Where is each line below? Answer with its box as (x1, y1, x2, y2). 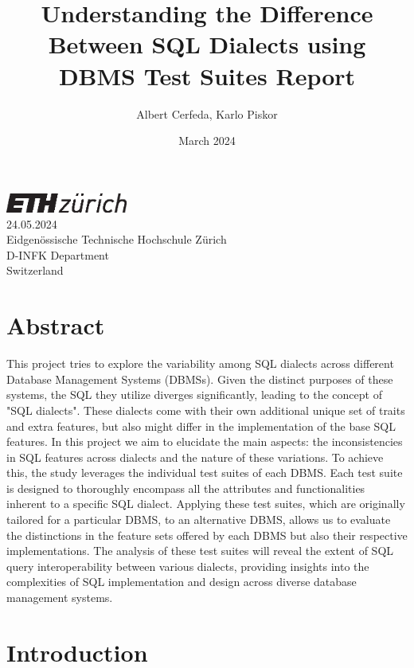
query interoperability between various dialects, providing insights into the (6, 557, 369, 574)
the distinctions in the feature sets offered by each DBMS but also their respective (6, 526, 408, 543)
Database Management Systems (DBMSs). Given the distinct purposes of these (6, 370, 393, 387)
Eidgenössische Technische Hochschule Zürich (6, 231, 227, 248)
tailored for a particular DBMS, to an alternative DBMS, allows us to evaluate (6, 511, 391, 528)
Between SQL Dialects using (48, 28, 366, 61)
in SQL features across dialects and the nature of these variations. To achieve (6, 448, 384, 465)
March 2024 (178, 132, 236, 149)
